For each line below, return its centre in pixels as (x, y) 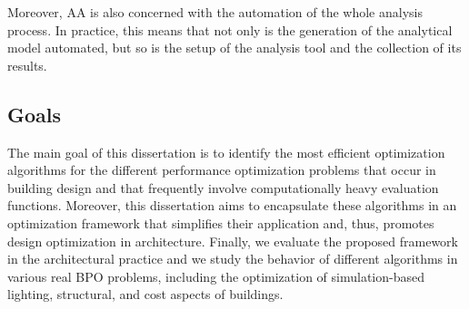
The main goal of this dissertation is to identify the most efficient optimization (226, 152)
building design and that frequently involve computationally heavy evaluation (223, 187)
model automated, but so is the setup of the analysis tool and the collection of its (234, 48)
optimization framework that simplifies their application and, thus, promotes (221, 222)
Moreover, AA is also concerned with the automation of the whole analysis (215, 12)
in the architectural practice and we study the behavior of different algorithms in (233, 259)
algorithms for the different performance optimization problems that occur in (222, 170)
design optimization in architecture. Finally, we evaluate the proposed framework (233, 241)
